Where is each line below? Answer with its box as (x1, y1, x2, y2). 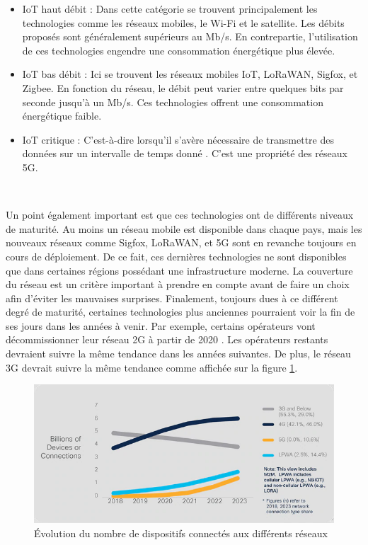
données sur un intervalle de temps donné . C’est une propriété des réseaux (22, 146, 347, 161)
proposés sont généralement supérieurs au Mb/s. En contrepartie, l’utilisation (22, 29, 358, 44)
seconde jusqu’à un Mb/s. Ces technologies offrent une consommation (22, 94, 323, 109)
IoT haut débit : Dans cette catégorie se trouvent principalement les (22, 1, 318, 16)
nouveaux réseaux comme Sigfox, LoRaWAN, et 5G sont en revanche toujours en (6, 235, 357, 250)
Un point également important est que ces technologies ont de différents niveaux (6, 207, 354, 222)
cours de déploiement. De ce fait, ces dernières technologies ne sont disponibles (6, 248, 347, 263)
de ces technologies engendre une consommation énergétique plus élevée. (22, 42, 335, 57)
